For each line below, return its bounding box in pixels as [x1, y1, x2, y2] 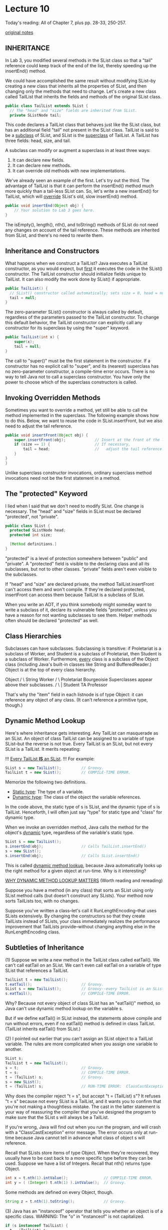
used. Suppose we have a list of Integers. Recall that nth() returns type [5, 1160, 151, 1167]
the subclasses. [5, 571, 37, 577]
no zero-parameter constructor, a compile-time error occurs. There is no [5, 368, 155, 374]
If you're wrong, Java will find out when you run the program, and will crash [5, 1124, 161, 1130]
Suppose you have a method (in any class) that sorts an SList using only [5, 887, 154, 893]
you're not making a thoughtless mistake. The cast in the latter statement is [5, 1104, 160, 1110]
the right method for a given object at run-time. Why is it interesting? [5, 868, 146, 874]
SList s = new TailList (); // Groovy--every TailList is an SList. [5, 987, 166, 992]
